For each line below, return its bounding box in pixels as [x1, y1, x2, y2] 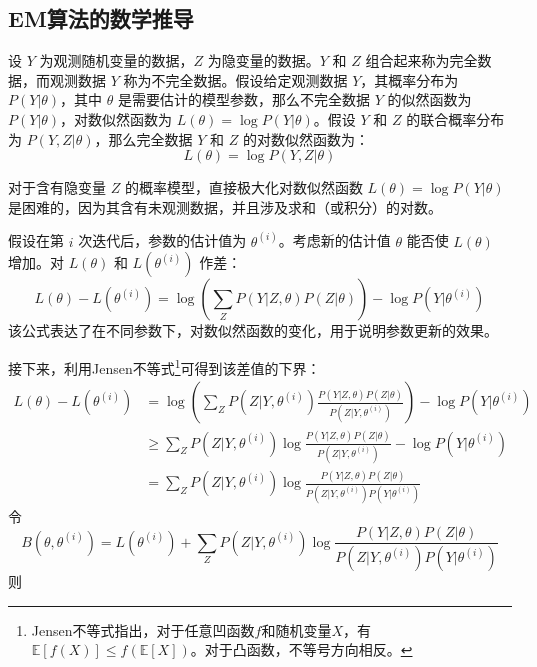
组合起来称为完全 [365, 50, 478, 71]
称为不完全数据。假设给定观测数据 [123, 69, 348, 90]
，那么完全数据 [94, 128, 193, 149]
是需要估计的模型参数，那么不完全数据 [118, 89, 371, 110]
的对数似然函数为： [242, 128, 369, 149]
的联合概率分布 [406, 108, 505, 129]
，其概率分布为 [360, 69, 459, 90]
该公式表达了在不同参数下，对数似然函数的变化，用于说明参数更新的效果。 [8, 320, 498, 341]
